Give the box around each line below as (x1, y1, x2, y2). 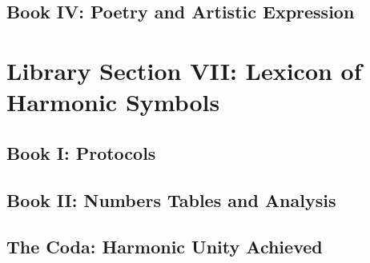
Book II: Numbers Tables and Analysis (6, 187, 336, 212)
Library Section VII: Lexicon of (6, 54, 362, 86)
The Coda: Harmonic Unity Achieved (6, 234, 323, 259)
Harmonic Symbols (6, 86, 220, 118)
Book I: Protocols (6, 140, 156, 165)
